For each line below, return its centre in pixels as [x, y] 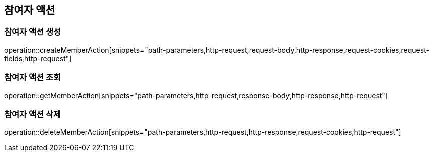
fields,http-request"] [38, 58]
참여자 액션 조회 [33, 77]
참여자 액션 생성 [33, 32]
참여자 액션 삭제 [33, 114]
